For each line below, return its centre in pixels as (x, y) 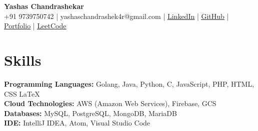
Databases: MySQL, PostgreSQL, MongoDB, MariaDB (90, 113)
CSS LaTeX (22, 93)
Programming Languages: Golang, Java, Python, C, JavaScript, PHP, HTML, (129, 83)
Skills (23, 60)
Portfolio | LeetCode (35, 26)
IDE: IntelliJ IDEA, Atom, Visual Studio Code (77, 123)
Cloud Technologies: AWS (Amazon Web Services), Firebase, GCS (110, 103)
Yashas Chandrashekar (44, 6)
